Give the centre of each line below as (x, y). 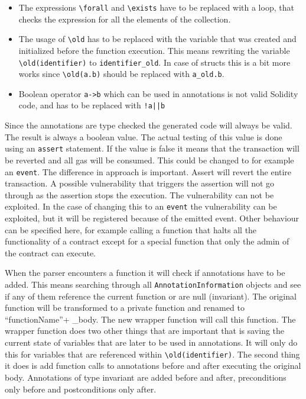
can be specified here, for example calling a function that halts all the (131, 229)
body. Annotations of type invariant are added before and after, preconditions (146, 377)
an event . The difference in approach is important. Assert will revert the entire (148, 171)
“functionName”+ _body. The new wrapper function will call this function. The (150, 319)
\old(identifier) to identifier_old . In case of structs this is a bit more (154, 62)
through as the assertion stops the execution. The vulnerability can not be (139, 194)
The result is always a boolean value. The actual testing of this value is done (144, 136)
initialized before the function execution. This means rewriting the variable (154, 50)
